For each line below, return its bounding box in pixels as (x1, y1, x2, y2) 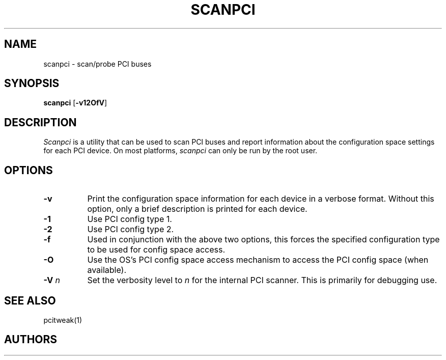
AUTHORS (4, 333, 58, 346)
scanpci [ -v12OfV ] (43, 98, 107, 107)
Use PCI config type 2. (87, 224, 174, 235)
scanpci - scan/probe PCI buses (43, 59, 152, 68)
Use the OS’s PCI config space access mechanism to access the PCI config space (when (87, 255, 429, 265)
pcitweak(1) (43, 315, 82, 324)
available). (87, 265, 127, 275)
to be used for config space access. (87, 244, 226, 255)
